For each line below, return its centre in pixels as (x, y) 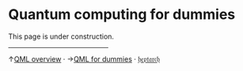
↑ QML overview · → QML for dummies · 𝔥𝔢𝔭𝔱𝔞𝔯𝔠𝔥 (84, 59)
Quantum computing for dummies (122, 15)
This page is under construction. (61, 36)
